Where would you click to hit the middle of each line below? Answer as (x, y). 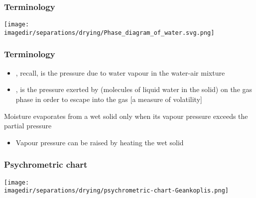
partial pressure (28, 126)
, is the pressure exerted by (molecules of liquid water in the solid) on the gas (134, 89)
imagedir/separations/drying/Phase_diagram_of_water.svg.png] (109, 33)
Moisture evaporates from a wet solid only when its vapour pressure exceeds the (126, 116)
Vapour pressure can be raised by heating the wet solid (100, 142)
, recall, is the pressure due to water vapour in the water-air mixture (120, 72)
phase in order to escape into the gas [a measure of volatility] (109, 99)
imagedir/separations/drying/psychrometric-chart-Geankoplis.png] (117, 191)
